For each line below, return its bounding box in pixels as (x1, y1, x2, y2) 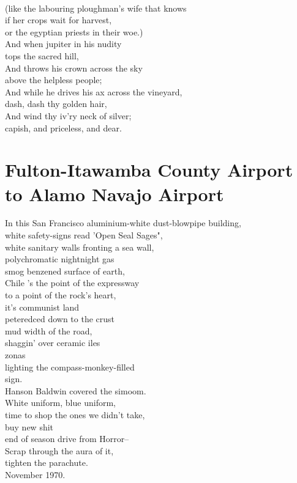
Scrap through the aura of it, (5, 444, 114, 457)
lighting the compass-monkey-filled (5, 360, 135, 373)
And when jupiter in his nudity (5, 37, 122, 50)
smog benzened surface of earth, (5, 264, 125, 277)
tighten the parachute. (5, 456, 88, 469)
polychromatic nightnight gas (5, 253, 115, 265)
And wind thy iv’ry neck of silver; (5, 109, 132, 122)
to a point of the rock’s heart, (5, 289, 116, 301)
